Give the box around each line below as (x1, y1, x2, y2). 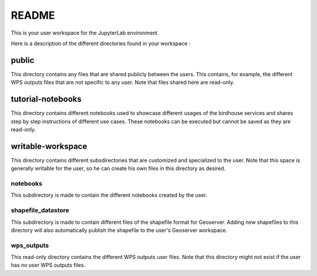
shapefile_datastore (11, 206, 70, 214)
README (11, 9, 55, 22)
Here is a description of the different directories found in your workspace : (11, 40, 191, 47)
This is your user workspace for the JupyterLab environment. (11, 29, 159, 36)
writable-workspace (11, 141, 87, 151)
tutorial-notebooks (11, 94, 82, 104)
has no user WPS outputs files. (11, 261, 86, 269)
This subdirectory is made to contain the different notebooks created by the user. (11, 192, 208, 199)
